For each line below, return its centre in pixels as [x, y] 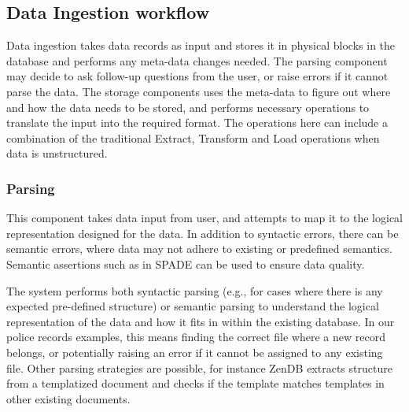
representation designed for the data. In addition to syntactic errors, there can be [203, 233]
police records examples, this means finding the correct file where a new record [196, 337]
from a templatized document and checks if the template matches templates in [195, 383]
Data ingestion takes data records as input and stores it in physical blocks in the [201, 45]
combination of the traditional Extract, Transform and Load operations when [193, 137]
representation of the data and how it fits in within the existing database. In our [201, 321]
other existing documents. [68, 398]
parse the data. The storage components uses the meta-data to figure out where [199, 91]
